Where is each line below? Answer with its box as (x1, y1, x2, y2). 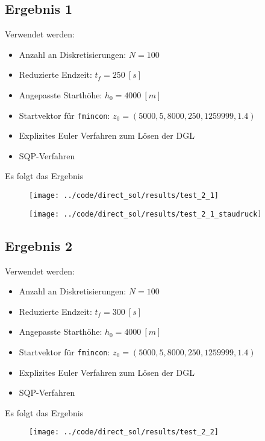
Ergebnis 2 (5, 236, 73, 255)
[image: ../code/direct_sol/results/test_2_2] (29, 428, 219, 437)
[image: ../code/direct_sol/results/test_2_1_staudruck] (29, 209, 262, 218)
